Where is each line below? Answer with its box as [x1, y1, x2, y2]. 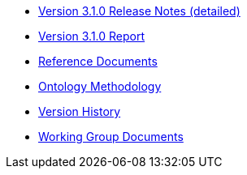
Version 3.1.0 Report [38, 29, 145, 43]
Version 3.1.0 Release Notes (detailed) [38, 4, 240, 18]
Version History [38, 105, 121, 118]
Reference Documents [38, 54, 158, 68]
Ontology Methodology [38, 79, 162, 93]
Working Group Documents [38, 130, 184, 143]
